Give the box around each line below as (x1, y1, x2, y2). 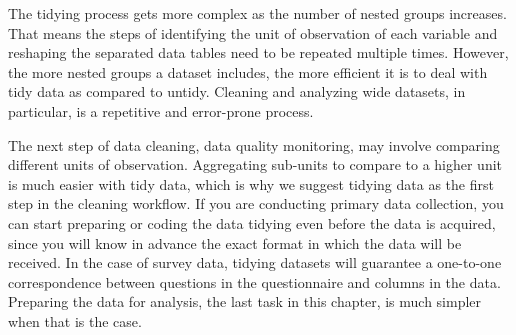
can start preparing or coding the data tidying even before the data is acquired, (8, 212, 496, 233)
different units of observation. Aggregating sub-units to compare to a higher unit (8, 154, 503, 175)
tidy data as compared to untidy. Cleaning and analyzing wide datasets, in (8, 81, 466, 102)
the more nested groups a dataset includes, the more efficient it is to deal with (8, 61, 488, 82)
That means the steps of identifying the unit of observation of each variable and (8, 22, 498, 43)
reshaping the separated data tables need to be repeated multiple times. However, (8, 42, 509, 63)
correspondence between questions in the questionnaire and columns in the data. (8, 271, 501, 292)
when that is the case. (8, 310, 142, 331)
